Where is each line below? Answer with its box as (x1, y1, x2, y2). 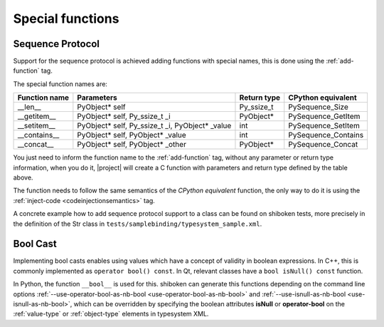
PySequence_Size (288, 102, 348, 112)
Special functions (13, 11, 119, 26)
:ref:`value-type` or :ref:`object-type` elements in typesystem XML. (13, 310, 209, 318)
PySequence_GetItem (288, 111, 361, 121)
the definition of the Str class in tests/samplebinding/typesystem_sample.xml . (13, 219, 262, 228)
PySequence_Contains (288, 130, 364, 140)
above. (13, 173, 33, 182)
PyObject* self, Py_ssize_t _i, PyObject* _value (77, 121, 232, 131)
